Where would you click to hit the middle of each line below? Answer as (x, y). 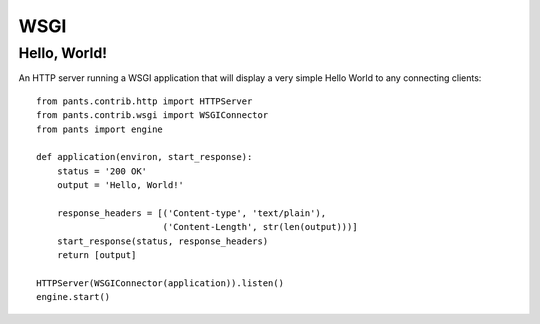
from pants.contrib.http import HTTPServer (144, 101)
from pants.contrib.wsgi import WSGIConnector (152, 115)
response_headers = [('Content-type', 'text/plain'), (191, 213)
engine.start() (73, 297)
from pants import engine (100, 129)
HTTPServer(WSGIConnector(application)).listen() (160, 283)
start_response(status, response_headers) (162, 241)
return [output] (96, 255)
